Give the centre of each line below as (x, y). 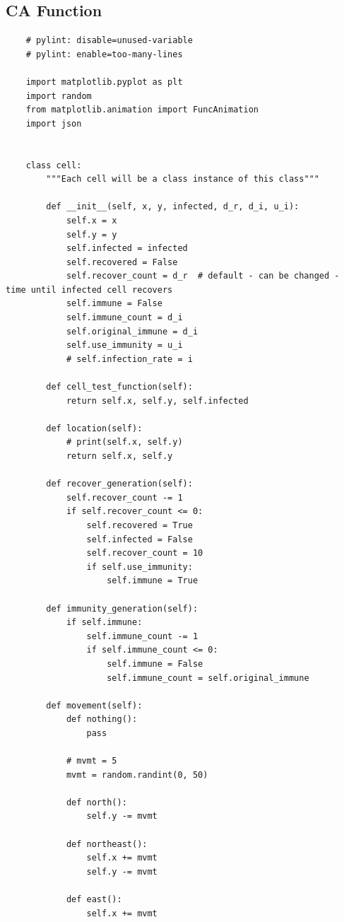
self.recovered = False (122, 262)
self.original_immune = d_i (132, 331)
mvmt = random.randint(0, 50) (137, 775)
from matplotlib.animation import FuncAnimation (142, 110)
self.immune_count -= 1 (142, 636)
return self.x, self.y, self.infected (157, 401)
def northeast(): (107, 844)
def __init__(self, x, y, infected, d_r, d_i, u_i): (173, 207)
